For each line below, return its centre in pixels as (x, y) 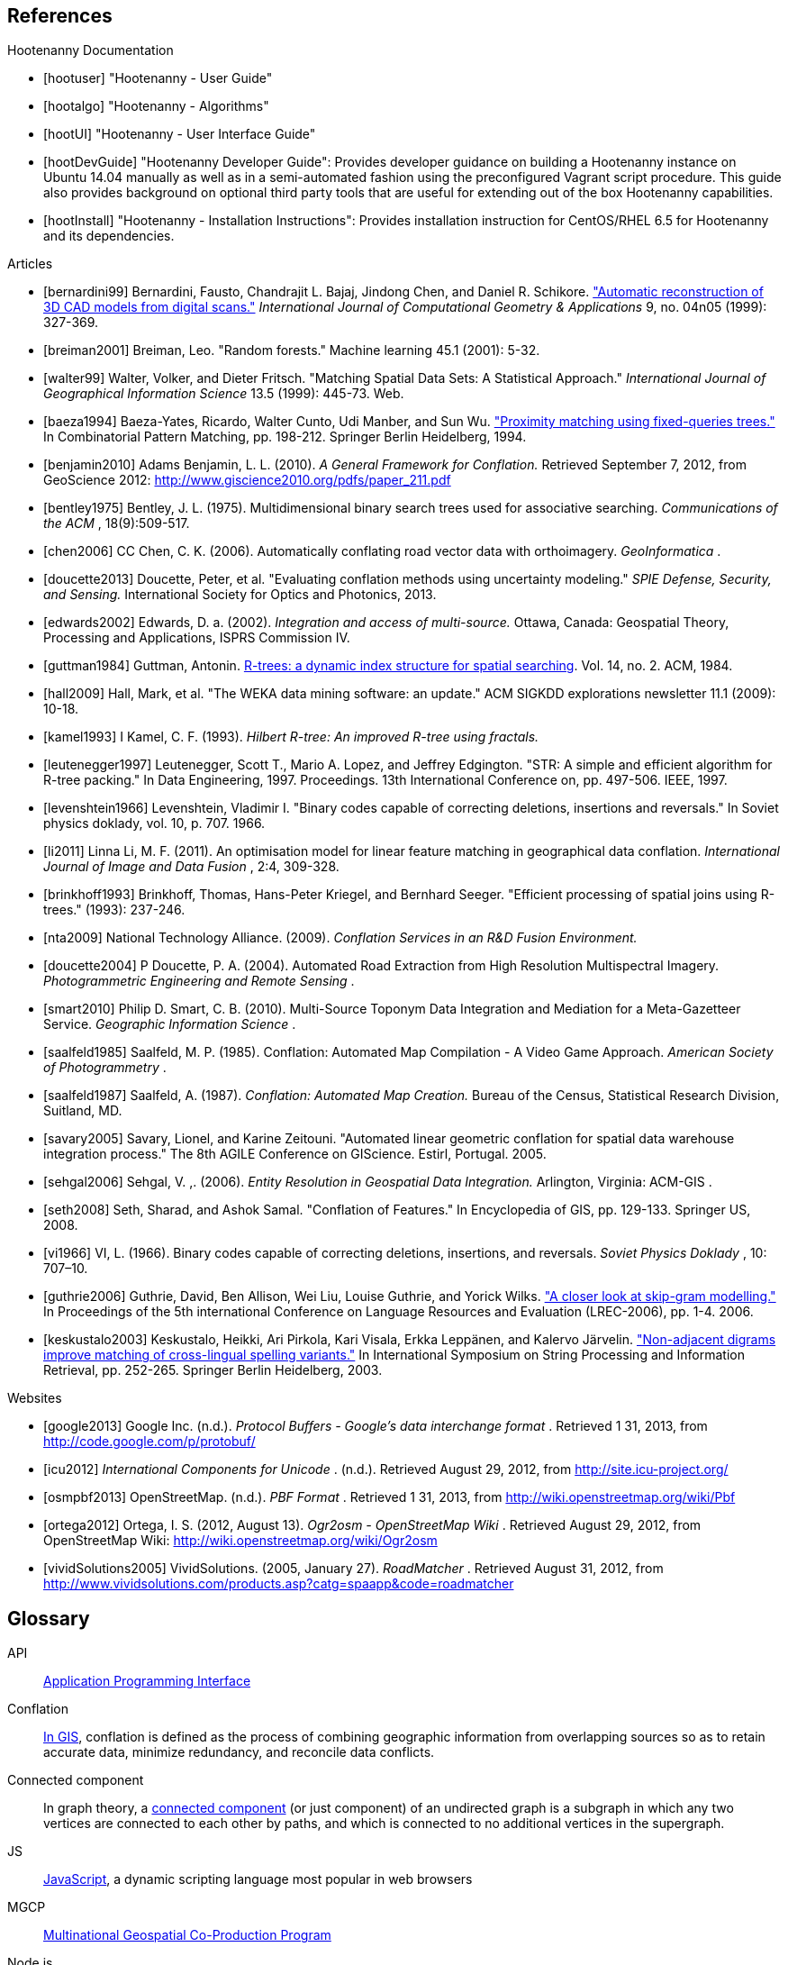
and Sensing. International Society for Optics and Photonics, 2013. (240, 595)
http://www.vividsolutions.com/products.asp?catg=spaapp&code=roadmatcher (279, 1584)
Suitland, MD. (83, 1111)
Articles (30, 264)
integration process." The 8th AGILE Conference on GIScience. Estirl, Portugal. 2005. (295, 1154)
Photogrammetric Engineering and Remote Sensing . (199, 981)
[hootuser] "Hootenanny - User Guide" (158, 78)
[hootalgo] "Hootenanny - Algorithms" (156, 106)
